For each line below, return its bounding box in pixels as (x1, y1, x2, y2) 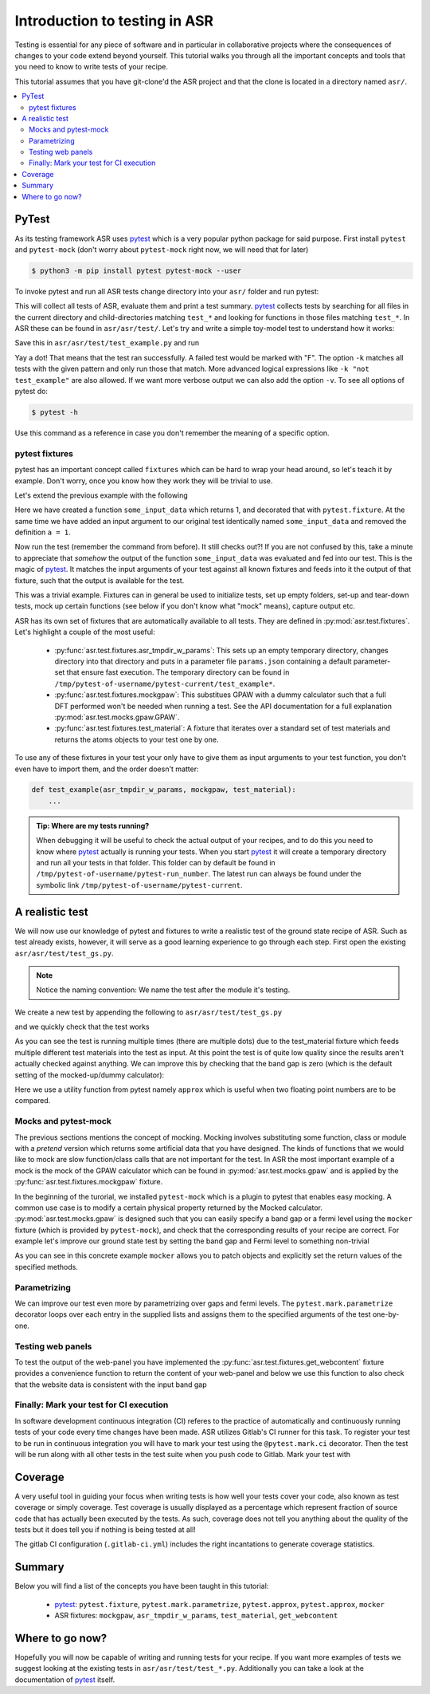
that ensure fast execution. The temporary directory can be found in (66, 668, 290, 677)
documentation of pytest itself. (14, 1675, 115, 1684)
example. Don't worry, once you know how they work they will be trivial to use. (14, 475, 273, 486)
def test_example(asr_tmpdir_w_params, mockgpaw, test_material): (31, 786, 296, 794)
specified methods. (14, 1262, 79, 1271)
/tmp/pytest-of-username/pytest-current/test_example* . (54, 679, 276, 688)
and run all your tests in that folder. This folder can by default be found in (36, 858, 276, 868)
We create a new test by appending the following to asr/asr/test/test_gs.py (14, 1007, 283, 1017)
